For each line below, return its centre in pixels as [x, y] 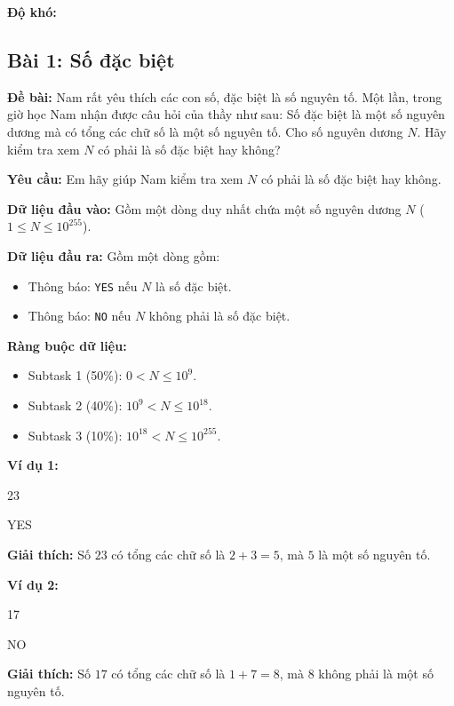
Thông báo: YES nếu [83, 286]
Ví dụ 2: [33, 584]
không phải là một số [376, 674]
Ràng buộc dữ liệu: [67, 345]
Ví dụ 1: [33, 465]
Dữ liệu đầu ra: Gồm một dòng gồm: [114, 255]
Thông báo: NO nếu [80, 316]
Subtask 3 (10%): [75, 435]
